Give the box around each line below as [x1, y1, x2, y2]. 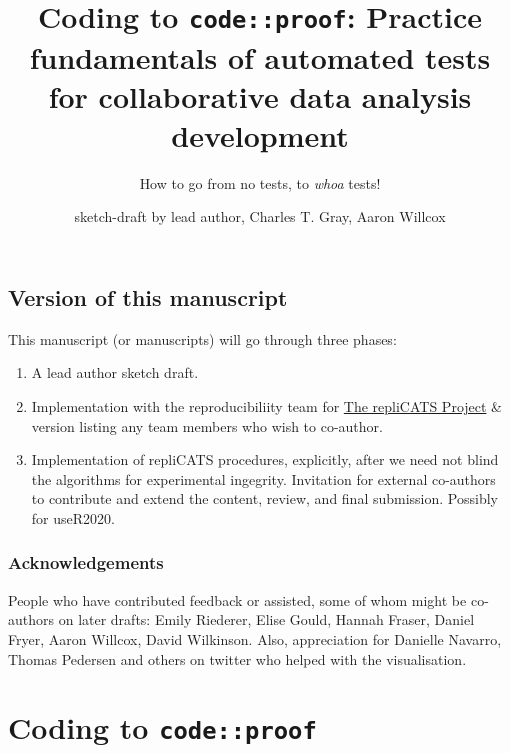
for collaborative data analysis [48, 75, 472, 116]
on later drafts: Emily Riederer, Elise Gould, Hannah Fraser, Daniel [58, 609, 475, 630]
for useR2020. [31, 507, 115, 528]
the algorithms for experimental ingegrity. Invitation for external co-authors [31, 468, 496, 489]
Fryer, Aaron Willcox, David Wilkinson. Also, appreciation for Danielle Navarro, [8, 628, 502, 649]
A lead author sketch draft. [31, 362, 199, 383]
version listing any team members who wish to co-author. [31, 415, 383, 436]
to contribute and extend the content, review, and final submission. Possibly [31, 488, 498, 509]
